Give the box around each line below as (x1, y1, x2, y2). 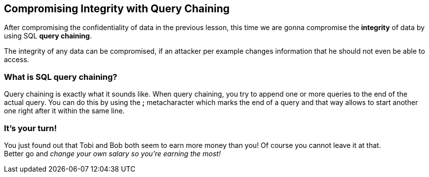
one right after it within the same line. (4, 106, 125, 115)
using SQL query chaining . (4, 32, 92, 40)
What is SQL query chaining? (4, 71, 117, 82)
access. (4, 55, 29, 64)
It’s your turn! (4, 123, 57, 133)
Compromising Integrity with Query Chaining (4, 2, 230, 15)
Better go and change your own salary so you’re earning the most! (4, 149, 221, 158)
